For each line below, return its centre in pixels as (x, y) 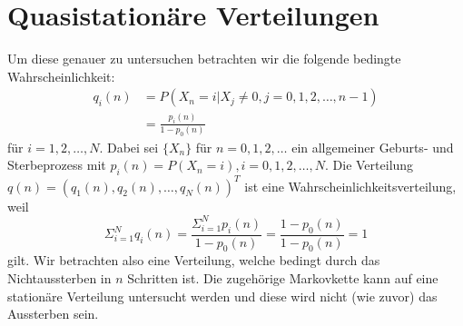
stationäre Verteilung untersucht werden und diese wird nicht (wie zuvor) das (222, 296)
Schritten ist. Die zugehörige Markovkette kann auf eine (283, 277)
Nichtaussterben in (59, 277)
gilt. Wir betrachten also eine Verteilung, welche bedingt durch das (194, 260)
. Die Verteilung (369, 165)
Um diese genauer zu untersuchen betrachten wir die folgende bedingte (204, 59)
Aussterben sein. (53, 314)
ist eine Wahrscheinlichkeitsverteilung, (350, 186)
